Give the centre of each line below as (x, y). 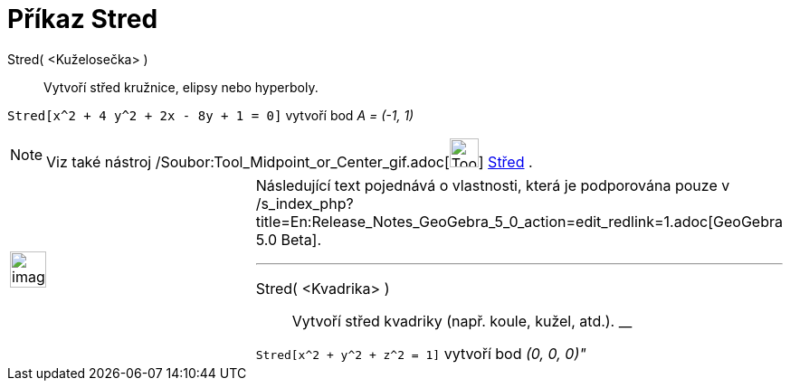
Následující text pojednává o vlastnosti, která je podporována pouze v (493, 185)
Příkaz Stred (83, 19)
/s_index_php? (305, 203)
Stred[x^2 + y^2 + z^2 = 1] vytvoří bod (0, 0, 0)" (421, 353)
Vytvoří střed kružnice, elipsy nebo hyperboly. (181, 87)
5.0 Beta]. (289, 239)
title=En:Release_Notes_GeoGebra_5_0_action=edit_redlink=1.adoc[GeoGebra (519, 221)
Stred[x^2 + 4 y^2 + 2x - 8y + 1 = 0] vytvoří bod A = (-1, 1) (211, 115)
